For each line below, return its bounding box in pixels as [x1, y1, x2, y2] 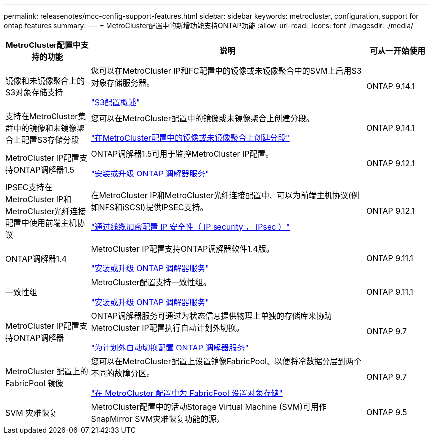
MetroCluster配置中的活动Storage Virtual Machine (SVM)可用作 [91, 402, 327, 412]
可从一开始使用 [370, 46, 426, 56]
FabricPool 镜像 [5, 378, 63, 388]
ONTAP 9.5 [366, 407, 407, 417]
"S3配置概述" [91, 97, 140, 107]
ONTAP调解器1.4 [5, 254, 67, 263]
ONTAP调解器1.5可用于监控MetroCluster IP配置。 [91, 149, 273, 159]
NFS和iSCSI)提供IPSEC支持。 [99, 202, 208, 212]
